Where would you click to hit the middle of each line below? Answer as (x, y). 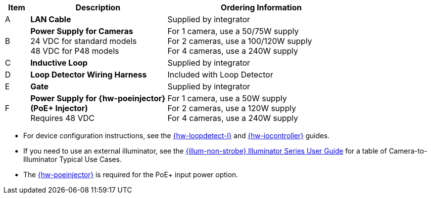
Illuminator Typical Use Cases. (72, 159)
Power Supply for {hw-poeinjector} (98, 98)
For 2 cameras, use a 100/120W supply (240, 41)
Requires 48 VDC (62, 118)
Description (98, 7)
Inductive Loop (59, 63)
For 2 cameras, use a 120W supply (232, 108)
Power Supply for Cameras (82, 31)
